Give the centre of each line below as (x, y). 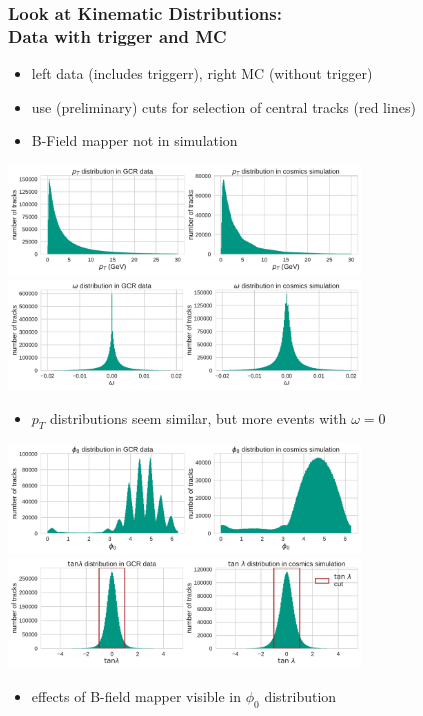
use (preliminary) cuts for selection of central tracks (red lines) (223, 106)
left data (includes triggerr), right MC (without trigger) (202, 73)
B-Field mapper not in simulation (134, 140)
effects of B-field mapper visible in (136, 696)
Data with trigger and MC (117, 35)
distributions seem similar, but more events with (198, 417)
